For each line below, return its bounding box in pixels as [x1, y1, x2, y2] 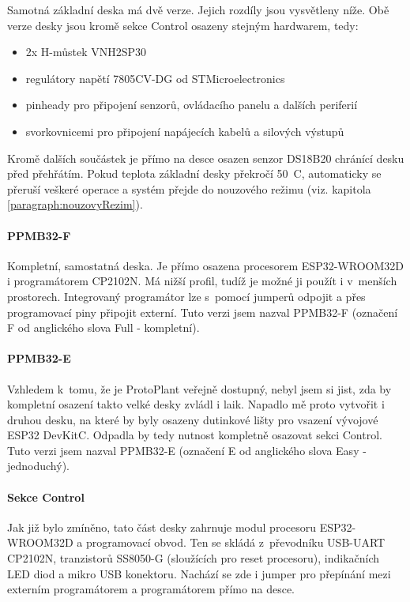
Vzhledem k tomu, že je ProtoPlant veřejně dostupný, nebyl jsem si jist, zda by [7, 380, 392, 397]
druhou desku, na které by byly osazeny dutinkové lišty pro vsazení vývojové [7, 411, 378, 427]
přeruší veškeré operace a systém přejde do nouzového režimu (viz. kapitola [7, 180, 371, 197]
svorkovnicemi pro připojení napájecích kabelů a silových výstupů [25, 122, 344, 139]
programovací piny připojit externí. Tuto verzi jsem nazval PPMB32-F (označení [7, 303, 398, 320]
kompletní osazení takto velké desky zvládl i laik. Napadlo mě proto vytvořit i [7, 396, 385, 412]
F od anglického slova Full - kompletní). [7, 319, 200, 336]
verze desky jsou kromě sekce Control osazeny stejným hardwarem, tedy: [7, 17, 359, 33]
